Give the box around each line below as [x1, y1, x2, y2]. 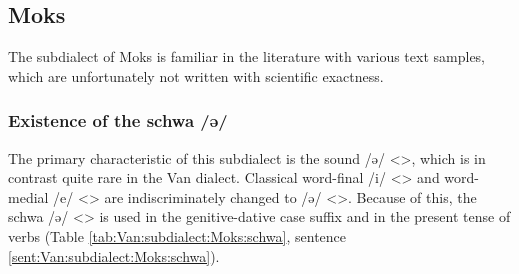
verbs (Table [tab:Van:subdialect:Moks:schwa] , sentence [8, 225, 347, 246]
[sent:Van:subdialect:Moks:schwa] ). [8, 245, 220, 266]
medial [8, 186, 49, 207]
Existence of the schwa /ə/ [8, 108, 228, 133]
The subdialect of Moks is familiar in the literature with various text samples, [8, 46, 486, 67]
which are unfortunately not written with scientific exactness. [8, 65, 384, 86]
